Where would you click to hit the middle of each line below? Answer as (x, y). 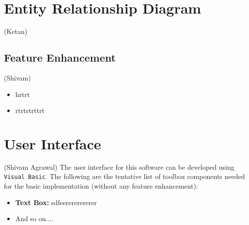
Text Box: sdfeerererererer (56, 202)
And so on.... (34, 218)
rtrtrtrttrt (30, 110)
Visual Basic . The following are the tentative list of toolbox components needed (124, 176)
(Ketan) (16, 31)
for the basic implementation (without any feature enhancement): (101, 186)
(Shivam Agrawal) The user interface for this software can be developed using (119, 167)
